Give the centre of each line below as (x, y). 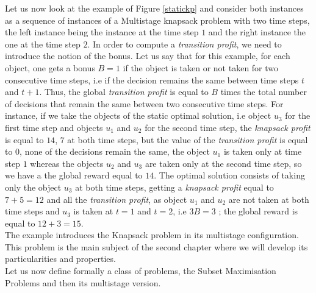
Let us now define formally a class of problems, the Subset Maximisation (141, 271)
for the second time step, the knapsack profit (228, 127)
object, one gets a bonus (50, 67)
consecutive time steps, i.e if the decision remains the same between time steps (152, 79)
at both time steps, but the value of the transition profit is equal (188, 139)
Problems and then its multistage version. (83, 282)
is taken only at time (263, 151)
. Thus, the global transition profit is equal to (124, 92)
